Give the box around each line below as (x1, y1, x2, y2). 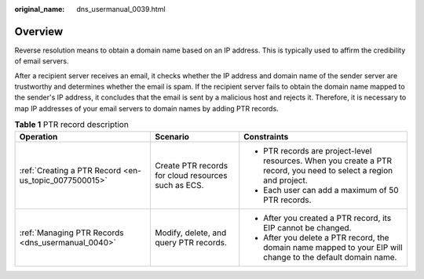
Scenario (154, 131, 190, 142)
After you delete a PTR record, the (263, 232, 389, 243)
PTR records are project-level (263, 145, 372, 156)
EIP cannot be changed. (263, 222, 352, 233)
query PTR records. (154, 237, 228, 248)
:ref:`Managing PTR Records (19, 227, 124, 238)
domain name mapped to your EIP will (263, 241, 404, 252)
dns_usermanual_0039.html (76, 5, 166, 13)
